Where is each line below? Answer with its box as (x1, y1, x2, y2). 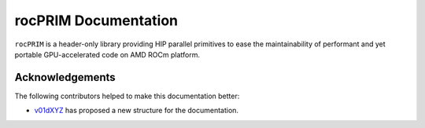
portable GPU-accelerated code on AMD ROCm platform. (14, 49, 201, 59)
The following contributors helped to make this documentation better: (14, 91, 240, 101)
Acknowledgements (14, 71, 116, 84)
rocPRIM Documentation (14, 12, 179, 29)
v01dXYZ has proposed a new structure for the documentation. (34, 106, 239, 115)
